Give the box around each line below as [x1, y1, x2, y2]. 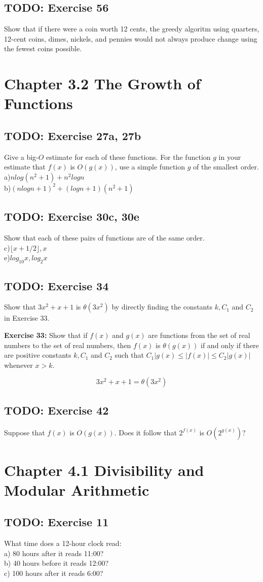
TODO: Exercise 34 [4, 278, 109, 293]
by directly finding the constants [111, 301, 212, 312]
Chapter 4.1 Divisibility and [4, 459, 204, 480]
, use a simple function [115, 161, 185, 172]
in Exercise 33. [4, 313, 50, 323]
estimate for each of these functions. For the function [46, 151, 211, 162]
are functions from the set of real [148, 329, 250, 340]
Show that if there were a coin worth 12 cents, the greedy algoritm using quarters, [4, 23, 259, 34]
